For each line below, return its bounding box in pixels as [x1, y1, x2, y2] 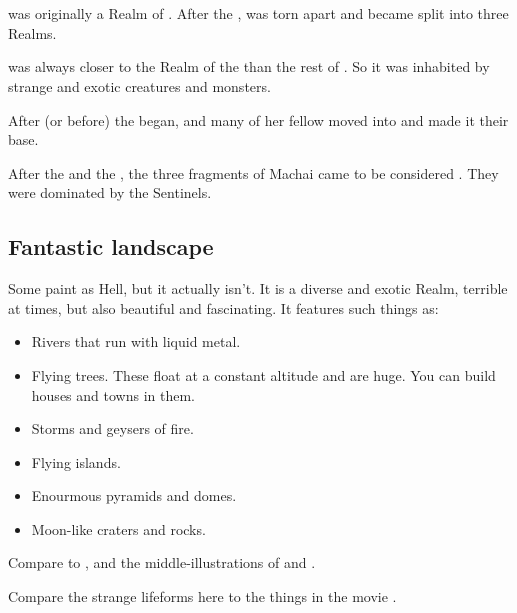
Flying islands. [31, 451, 121, 472]
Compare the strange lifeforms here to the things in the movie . [8, 586, 397, 607]
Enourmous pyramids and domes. [31, 485, 237, 506]
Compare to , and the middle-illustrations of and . [8, 552, 316, 573]
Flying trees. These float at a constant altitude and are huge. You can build [31, 364, 496, 385]
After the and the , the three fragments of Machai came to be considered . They [8, 162, 499, 183]
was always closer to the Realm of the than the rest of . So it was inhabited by [8, 56, 490, 77]
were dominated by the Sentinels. [8, 182, 212, 203]
